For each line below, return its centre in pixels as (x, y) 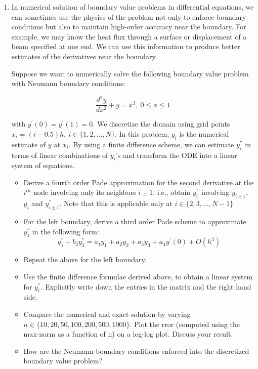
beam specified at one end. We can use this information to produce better (126, 46)
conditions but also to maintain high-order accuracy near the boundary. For (129, 27)
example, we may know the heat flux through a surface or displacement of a (129, 36)
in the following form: (66, 231)
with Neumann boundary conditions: (68, 83)
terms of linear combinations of (60, 155)
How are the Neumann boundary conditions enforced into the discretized (136, 351)
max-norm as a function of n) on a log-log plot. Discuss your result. (128, 334)
